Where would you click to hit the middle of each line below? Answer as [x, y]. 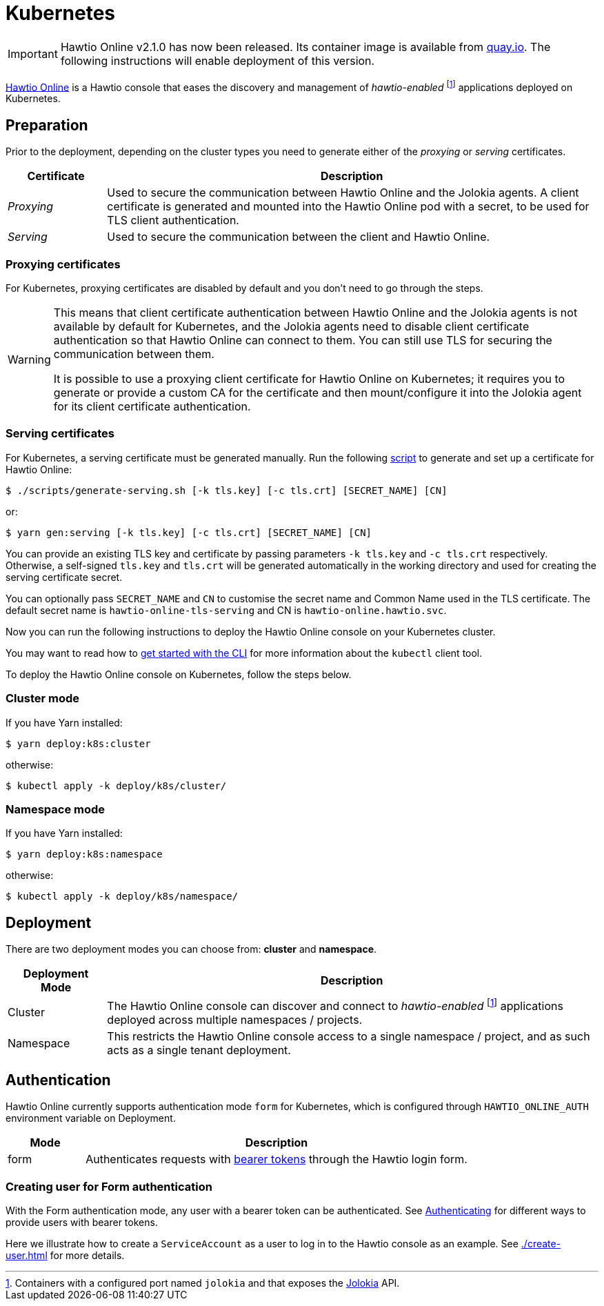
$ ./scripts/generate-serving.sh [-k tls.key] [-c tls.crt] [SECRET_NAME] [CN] [226, 490]
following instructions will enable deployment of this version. [218, 60]
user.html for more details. [65, 1256]
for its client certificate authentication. [152, 406]
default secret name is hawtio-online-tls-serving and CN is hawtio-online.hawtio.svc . [226, 610]
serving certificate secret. [64, 577]
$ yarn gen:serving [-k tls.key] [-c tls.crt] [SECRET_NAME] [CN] [189, 532]
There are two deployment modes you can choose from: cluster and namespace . [191, 949]
